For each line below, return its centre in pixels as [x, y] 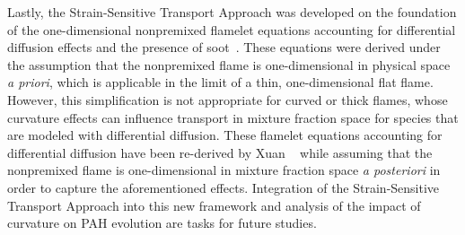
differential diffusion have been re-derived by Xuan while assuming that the [220, 152]
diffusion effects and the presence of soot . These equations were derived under [224, 47]
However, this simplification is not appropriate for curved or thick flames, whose [228, 99]
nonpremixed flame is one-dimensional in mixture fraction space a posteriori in [224, 170]
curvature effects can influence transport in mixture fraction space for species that [233, 117]
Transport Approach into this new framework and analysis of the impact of [214, 205]
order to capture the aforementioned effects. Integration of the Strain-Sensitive [224, 187]
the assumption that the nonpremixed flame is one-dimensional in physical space [229, 64]
